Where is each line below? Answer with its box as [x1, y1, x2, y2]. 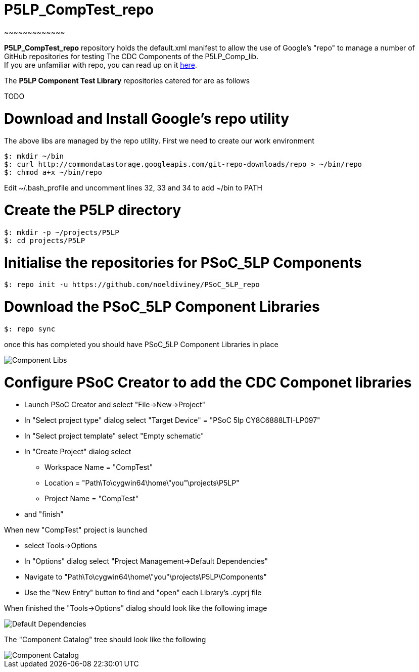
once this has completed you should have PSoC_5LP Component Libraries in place [4, 340, 278, 349]
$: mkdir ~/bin [4, 152, 64, 161]
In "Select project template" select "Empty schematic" [24, 431, 204, 441]
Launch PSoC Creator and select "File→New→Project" [24, 400, 206, 409]
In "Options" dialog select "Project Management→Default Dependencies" [24, 557, 268, 566]
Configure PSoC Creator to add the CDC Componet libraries [4, 373, 412, 391]
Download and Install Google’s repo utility [4, 110, 290, 127]
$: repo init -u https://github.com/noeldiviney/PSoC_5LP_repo [4, 280, 260, 289]
